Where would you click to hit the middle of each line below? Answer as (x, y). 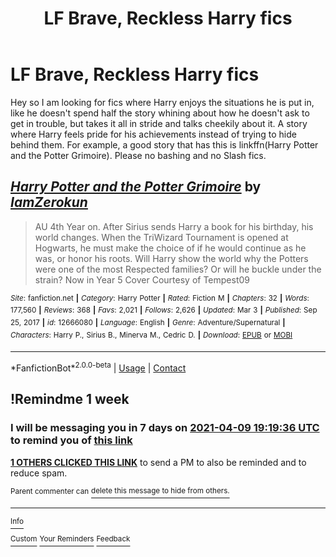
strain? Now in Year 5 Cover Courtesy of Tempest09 (142, 279)
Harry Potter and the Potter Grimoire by (136, 187)
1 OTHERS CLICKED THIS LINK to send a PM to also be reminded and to (158, 462)
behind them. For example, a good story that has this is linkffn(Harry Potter (164, 144)
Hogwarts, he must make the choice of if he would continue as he (170, 248)
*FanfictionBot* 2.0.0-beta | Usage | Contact (98, 367)
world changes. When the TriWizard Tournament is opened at (161, 237)
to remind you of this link (71, 440)
